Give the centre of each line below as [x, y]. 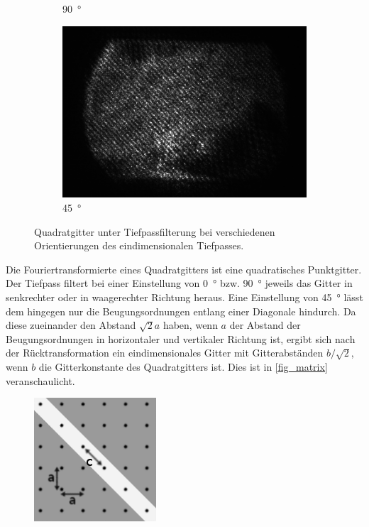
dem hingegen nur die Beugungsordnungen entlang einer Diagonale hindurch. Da [181, 311]
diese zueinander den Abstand [71, 325]
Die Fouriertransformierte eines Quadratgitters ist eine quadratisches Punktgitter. [184, 269]
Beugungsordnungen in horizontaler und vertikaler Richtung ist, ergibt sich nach [181, 338]
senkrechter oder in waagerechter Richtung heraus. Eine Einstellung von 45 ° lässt [184, 297]
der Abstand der [265, 325]
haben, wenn [190, 325]
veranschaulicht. [40, 380]
